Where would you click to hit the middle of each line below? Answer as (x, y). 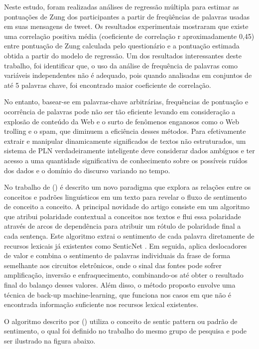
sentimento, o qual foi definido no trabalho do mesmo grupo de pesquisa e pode (125, 331)
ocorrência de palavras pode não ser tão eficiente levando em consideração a (120, 111)
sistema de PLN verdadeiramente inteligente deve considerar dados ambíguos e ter (129, 151)
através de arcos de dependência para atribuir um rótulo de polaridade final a (123, 226)
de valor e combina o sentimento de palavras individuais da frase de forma (117, 255)
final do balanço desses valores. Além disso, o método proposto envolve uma (120, 285)
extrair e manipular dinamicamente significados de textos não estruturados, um (125, 141)
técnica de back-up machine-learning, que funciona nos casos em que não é (118, 294)
